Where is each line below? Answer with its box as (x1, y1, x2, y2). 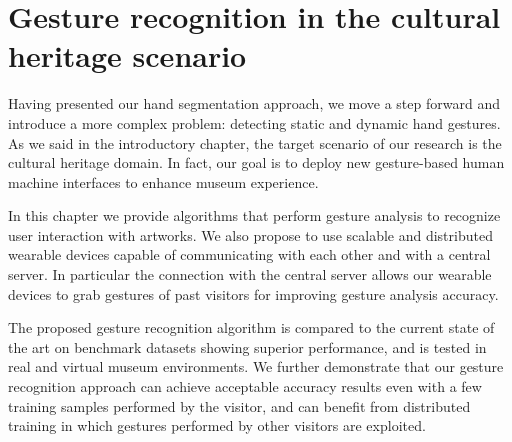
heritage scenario (8, 35, 247, 76)
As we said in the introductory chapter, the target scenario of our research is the (8, 132, 502, 153)
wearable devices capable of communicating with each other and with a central (8, 244, 491, 265)
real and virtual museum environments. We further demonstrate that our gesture (8, 356, 504, 377)
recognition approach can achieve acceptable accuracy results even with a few (8, 376, 482, 397)
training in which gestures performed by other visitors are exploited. (8, 415, 426, 436)
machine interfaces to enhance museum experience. (8, 171, 319, 192)
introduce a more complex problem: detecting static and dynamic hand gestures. (8, 112, 501, 133)
